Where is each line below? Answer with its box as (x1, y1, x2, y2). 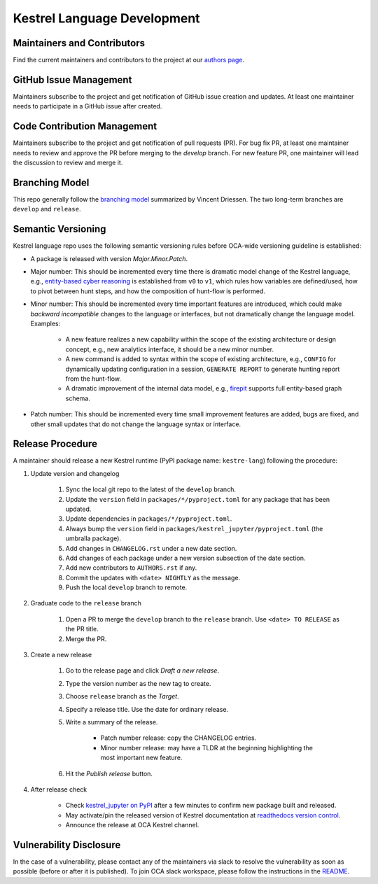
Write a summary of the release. (65, 718, 158, 726)
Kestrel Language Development (13, 10, 200, 26)
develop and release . (13, 205, 81, 213)
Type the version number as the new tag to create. (65, 679, 211, 687)
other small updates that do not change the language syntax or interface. (30, 420, 241, 428)
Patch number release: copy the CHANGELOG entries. (100, 734, 257, 742)
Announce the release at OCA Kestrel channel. (65, 821, 199, 829)
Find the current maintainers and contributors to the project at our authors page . (13, 56, 245, 64)
